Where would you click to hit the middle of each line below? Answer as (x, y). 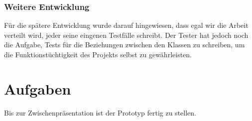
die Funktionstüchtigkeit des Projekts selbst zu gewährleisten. (98, 54)
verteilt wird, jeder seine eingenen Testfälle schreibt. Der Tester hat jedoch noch (126, 35)
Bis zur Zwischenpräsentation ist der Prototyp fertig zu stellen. (100, 112)
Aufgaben (38, 88)
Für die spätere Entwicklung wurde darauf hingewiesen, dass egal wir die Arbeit (126, 25)
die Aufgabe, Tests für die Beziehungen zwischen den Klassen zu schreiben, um (125, 45)
